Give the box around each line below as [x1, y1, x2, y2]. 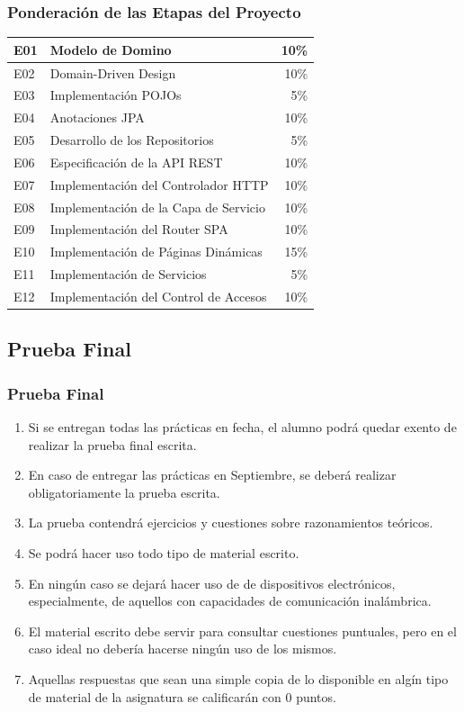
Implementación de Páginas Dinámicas [49, 242, 263, 261]
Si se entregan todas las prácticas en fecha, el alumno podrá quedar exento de [28, 418, 457, 437]
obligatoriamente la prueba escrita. [28, 482, 220, 501]
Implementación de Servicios [49, 265, 207, 284]
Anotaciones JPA [49, 108, 145, 127]
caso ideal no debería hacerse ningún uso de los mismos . [28, 639, 337, 658]
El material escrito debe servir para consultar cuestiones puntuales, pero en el [28, 621, 457, 640]
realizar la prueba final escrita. [28, 435, 197, 454]
